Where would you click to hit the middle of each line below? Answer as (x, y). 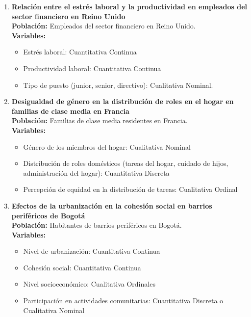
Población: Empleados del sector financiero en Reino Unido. (103, 26)
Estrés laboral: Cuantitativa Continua (80, 52)
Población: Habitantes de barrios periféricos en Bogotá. (97, 225)
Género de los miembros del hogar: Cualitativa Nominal (107, 146)
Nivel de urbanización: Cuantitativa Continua (92, 251)
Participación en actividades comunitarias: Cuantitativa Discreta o (123, 301)
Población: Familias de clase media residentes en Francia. (100, 120)
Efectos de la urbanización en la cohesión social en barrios (112, 205)
